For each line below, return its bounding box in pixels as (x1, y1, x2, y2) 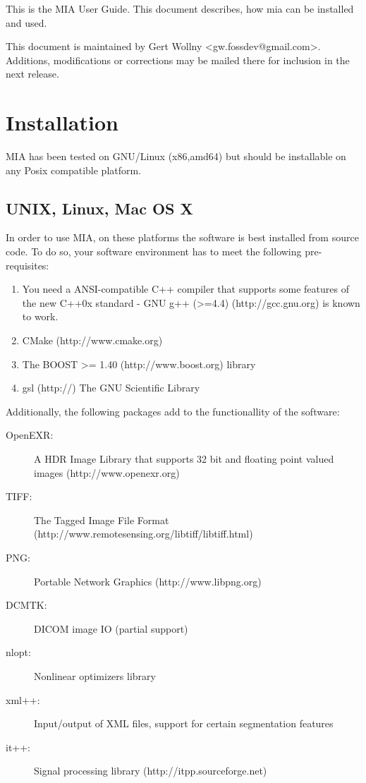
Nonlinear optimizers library (34, 668, 156, 683)
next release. (6, 66, 59, 81)
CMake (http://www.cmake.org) (22, 333, 163, 348)
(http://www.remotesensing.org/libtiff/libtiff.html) (34, 526, 253, 541)
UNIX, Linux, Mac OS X (6, 197, 193, 219)
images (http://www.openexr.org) (34, 465, 180, 480)
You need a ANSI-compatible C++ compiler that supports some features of (22, 281, 349, 296)
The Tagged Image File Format (34, 512, 169, 527)
